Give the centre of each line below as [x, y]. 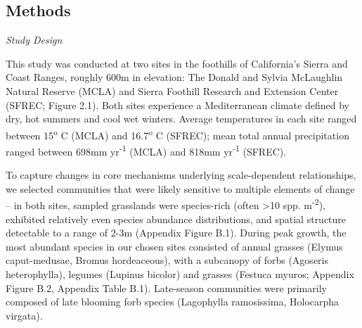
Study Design [34, 40]
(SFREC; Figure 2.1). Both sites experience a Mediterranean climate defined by [177, 105]
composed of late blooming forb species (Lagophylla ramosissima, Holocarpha [173, 302]
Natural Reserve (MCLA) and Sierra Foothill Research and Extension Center [172, 90]
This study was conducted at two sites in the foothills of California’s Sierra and [177, 63]
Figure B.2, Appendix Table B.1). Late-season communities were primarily [166, 288]
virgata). [24, 315]
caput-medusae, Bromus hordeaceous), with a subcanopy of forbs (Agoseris [167, 260]
